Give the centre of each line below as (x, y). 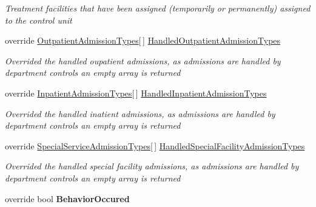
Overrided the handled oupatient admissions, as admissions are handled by (143, 60)
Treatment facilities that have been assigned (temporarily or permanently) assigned (158, 8)
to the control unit (39, 20)
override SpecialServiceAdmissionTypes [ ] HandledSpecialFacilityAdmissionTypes (155, 145)
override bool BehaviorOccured (67, 198)
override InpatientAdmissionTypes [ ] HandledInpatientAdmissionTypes (136, 93)
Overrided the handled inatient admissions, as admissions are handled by (140, 113)
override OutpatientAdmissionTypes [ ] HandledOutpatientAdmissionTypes (143, 40)
